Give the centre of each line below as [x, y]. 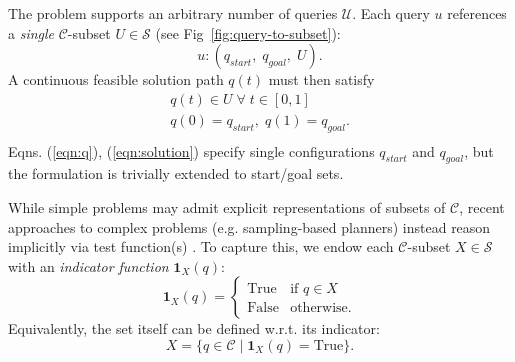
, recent [482, 207]
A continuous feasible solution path [116, 79]
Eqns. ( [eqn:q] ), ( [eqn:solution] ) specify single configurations [191, 150]
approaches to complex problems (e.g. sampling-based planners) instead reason [249, 226]
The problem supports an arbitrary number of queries [173, 13]
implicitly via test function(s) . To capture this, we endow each [201, 246]
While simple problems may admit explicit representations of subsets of [227, 207]
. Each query [391, 13]
